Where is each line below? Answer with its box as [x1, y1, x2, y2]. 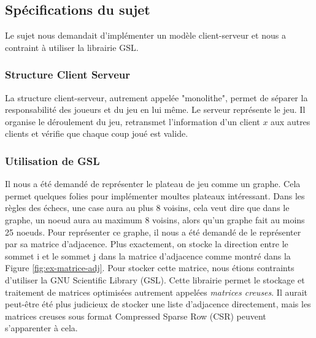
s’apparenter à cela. [5, 321, 78, 334]
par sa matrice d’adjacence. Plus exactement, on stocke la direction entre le [5, 237, 288, 250]
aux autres [271, 115, 310, 128]
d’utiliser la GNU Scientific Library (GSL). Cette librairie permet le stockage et [5, 273, 305, 286]
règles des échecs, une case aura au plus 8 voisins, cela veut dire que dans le [5, 201, 290, 214]
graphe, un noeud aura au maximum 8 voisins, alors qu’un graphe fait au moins [5, 213, 305, 226]
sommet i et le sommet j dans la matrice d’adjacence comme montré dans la [5, 249, 291, 262]
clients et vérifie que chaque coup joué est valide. [5, 127, 188, 140]
